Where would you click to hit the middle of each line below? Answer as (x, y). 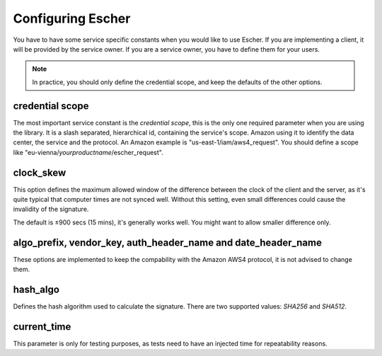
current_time (42, 327)
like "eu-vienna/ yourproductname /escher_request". (88, 152)
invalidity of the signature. (51, 209)
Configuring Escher (72, 18)
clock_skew (40, 172)
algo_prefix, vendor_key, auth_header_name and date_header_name (167, 242)
